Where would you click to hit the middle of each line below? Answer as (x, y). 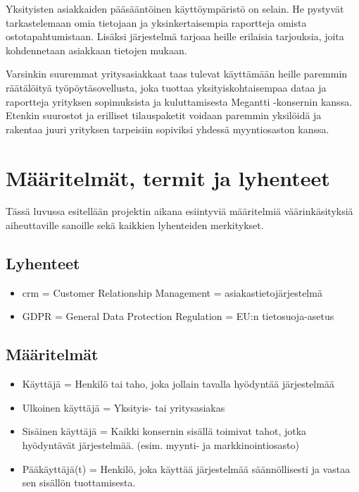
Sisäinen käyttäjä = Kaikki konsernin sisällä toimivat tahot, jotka (164, 431)
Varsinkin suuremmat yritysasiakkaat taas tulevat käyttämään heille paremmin (177, 74)
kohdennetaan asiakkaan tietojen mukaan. (96, 50)
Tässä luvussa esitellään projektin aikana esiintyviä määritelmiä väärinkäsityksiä (179, 211)
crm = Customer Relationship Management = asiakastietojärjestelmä (172, 292)
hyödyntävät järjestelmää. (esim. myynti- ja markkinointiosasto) (160, 445)
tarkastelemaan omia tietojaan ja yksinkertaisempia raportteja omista (156, 22)
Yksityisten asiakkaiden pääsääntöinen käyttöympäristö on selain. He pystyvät (175, 8)
